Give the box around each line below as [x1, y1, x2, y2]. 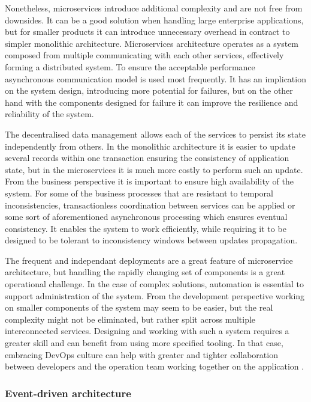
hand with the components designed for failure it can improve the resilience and [5, 96, 298, 108]
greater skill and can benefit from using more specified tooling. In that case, [5, 337, 283, 349]
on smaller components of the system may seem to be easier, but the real [5, 301, 273, 314]
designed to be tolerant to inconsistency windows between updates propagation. [5, 234, 298, 246]
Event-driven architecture [5, 385, 131, 400]
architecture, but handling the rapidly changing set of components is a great [5, 266, 285, 278]
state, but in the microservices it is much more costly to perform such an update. [5, 163, 303, 175]
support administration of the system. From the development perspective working [5, 289, 305, 302]
